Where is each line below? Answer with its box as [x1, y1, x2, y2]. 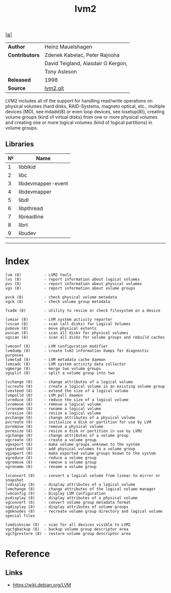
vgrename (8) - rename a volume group [5, 464, 97, 469]
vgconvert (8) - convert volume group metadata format [5, 500, 131, 505]
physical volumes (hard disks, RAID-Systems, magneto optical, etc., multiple [5, 103, 165, 110]
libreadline [18, 213, 44, 220]
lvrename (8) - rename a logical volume [5, 406, 101, 411]
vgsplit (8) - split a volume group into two [5, 370, 115, 375]
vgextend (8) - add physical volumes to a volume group [5, 446, 136, 451]
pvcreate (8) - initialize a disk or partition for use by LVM [5, 419, 152, 425]
